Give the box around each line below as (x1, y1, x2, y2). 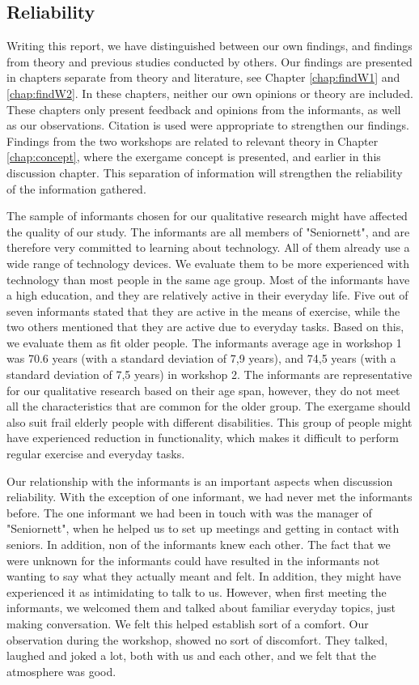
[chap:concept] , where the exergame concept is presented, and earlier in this (6, 148, 381, 165)
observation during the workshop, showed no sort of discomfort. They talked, (6, 631, 388, 648)
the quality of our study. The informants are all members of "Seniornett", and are (6, 223, 410, 240)
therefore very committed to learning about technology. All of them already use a (6, 239, 410, 256)
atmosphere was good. (6, 662, 116, 679)
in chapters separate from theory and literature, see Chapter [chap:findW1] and (6, 69, 400, 86)
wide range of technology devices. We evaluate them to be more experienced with (6, 254, 409, 271)
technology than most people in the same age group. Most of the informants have (6, 270, 410, 287)
